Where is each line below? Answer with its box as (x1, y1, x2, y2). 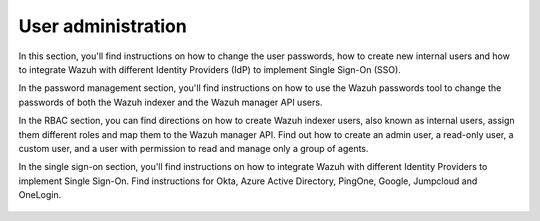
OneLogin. (18, 189, 62, 201)
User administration (18, 15, 187, 37)
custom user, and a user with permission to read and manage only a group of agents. (18, 142, 369, 154)
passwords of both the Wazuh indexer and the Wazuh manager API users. (18, 96, 323, 108)
